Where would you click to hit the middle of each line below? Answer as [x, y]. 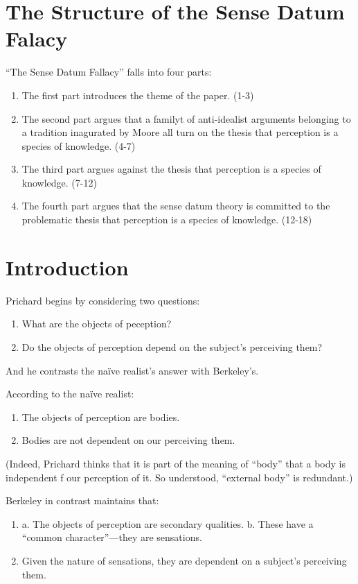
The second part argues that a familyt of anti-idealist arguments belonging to [186, 118]
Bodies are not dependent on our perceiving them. [128, 440]
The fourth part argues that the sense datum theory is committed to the [176, 206]
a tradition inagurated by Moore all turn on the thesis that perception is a [180, 132]
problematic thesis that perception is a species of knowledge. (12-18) [167, 220]
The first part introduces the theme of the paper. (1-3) [138, 95]
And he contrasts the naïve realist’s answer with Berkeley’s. [132, 370]
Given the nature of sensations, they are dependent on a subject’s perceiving [184, 560]
